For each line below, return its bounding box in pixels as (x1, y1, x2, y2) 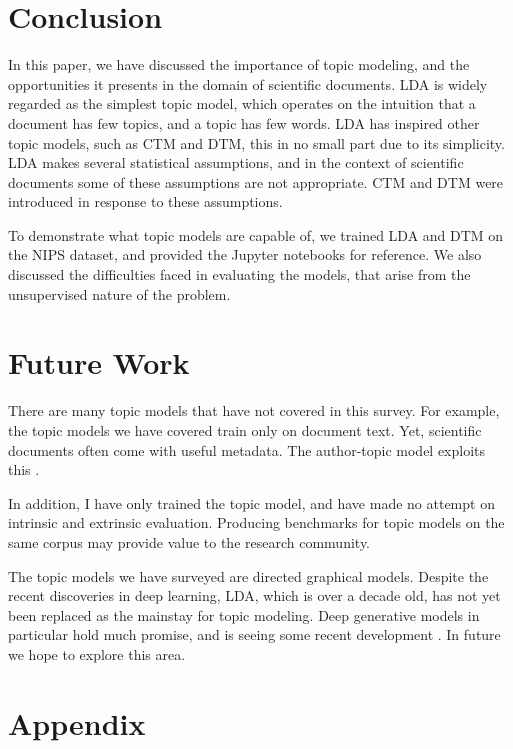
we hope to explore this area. (8, 643, 186, 664)
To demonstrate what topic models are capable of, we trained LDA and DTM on (8, 224, 504, 245)
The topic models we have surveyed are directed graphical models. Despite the (8, 565, 489, 586)
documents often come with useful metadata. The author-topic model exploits (8, 439, 486, 460)
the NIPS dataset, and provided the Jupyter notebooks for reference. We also (8, 244, 482, 265)
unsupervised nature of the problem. (8, 283, 231, 304)
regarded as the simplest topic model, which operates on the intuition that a (8, 93, 476, 114)
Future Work (8, 342, 190, 383)
